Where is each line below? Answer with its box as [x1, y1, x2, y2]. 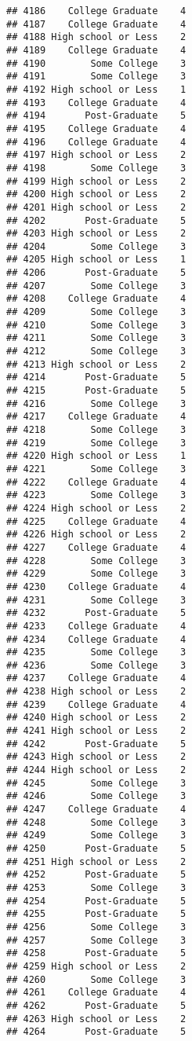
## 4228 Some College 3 [6, 555, 187, 566]
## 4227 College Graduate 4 [6, 541, 187, 553]
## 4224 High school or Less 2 [6, 502, 187, 514]
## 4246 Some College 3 [6, 790, 187, 802]
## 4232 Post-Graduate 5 [6, 607, 187, 619]
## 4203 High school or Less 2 [6, 228, 187, 240]
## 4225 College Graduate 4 [6, 515, 187, 527]
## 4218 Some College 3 [6, 424, 187, 435]
